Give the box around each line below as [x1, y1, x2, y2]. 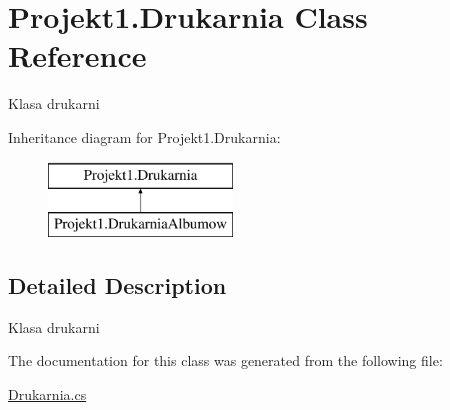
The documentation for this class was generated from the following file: [8, 350, 443, 371]
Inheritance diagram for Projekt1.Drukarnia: [8, 126, 281, 147]
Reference [8, 35, 147, 76]
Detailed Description [8, 270, 227, 301]
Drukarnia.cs [8, 384, 87, 405]
